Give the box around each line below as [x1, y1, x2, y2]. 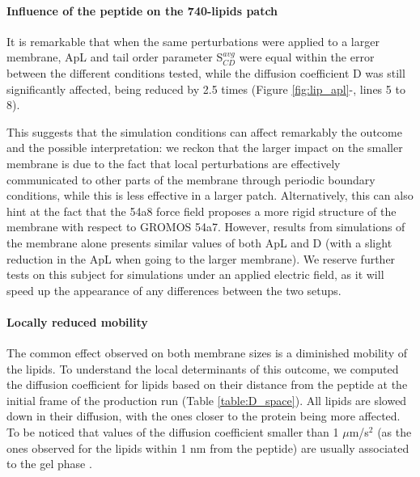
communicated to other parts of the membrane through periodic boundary [6, 171, 375, 188]
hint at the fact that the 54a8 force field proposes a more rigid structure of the [6, 202, 397, 219]
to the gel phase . [6, 455, 92, 472]
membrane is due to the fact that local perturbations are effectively [6, 154, 341, 171]
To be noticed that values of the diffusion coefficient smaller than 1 [6, 424, 339, 441]
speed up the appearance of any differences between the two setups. [6, 281, 342, 298]
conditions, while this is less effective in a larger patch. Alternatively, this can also [6, 187, 414, 204]
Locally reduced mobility [6, 313, 148, 330]
